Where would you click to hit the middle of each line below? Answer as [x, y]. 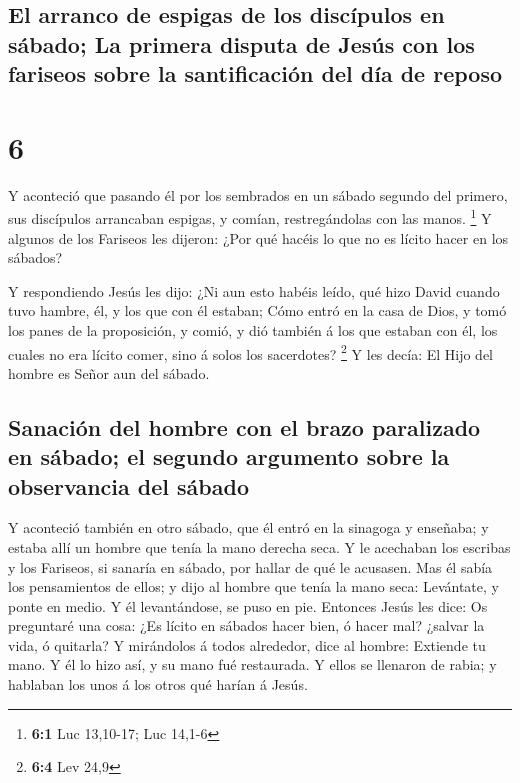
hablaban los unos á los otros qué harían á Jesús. [158, 684]
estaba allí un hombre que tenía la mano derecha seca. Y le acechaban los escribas [259, 546]
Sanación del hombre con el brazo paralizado [244, 426]
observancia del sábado [128, 485]
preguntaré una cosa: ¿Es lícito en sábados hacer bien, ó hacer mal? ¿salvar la [246, 625]
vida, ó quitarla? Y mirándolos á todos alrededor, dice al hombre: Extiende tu [247, 644]
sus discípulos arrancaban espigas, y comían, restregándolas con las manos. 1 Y [250, 216]
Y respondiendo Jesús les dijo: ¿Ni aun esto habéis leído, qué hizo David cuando [254, 290]
